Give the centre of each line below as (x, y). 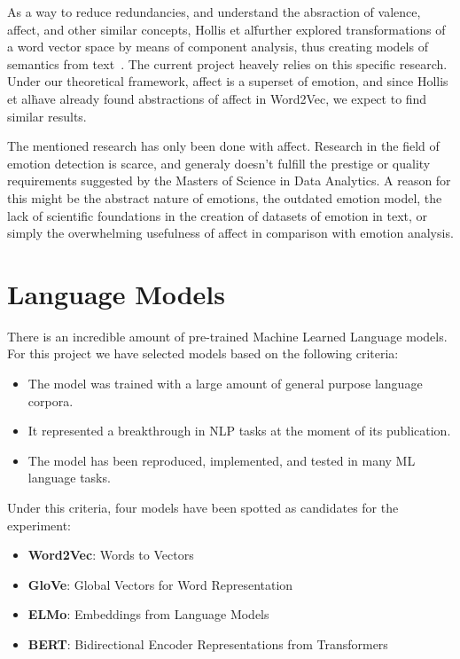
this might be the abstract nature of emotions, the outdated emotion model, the (225, 197)
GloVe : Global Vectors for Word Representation (160, 584)
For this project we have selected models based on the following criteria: (203, 353)
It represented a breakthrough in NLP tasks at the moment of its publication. (239, 431)
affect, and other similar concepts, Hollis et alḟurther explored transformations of (226, 29)
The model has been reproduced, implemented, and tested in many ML (222, 460)
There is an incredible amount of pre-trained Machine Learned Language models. (227, 336)
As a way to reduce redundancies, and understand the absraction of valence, (214, 12)
